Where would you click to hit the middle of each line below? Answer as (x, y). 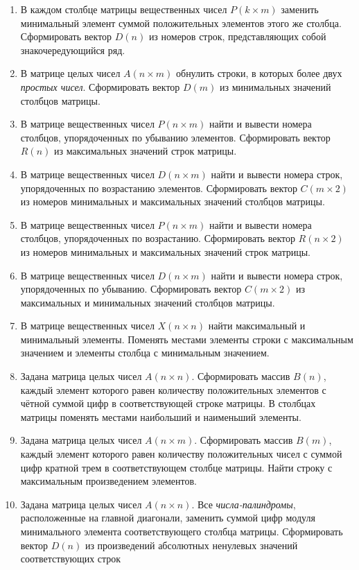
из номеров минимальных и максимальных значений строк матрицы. (165, 251)
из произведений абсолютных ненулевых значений (191, 545)
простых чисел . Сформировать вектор (100, 86)
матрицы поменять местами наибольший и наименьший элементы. (161, 416)
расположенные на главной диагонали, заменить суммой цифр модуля (168, 518)
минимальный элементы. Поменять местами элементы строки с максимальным (187, 339)
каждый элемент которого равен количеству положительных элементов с (173, 389)
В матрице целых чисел (70, 73)
